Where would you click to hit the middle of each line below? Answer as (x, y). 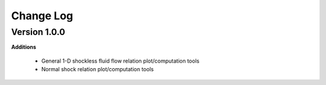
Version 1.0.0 (38, 32)
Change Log (42, 16)
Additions (24, 47)
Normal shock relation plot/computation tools (97, 69)
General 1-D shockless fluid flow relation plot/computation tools (120, 61)
